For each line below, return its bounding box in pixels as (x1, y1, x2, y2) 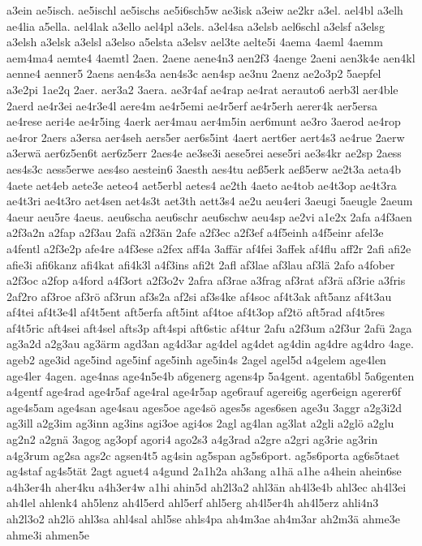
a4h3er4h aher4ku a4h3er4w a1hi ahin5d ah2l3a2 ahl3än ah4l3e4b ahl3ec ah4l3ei (6, 478, 407, 495)
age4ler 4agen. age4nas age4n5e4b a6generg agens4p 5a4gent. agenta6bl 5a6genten (6, 367, 415, 384)
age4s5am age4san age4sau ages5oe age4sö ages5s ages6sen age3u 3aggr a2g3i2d (6, 398, 403, 415)
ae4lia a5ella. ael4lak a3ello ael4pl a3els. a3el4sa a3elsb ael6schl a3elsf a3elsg (6, 17, 385, 34)
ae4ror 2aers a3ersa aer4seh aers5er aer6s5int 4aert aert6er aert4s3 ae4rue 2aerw (6, 128, 405, 145)
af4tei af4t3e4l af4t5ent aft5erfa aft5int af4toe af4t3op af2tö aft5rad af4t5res (6, 303, 385, 320)
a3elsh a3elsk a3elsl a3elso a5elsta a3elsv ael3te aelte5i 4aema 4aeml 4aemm (6, 33, 383, 50)
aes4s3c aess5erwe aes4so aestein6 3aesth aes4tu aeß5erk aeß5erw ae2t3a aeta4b (6, 160, 401, 177)
